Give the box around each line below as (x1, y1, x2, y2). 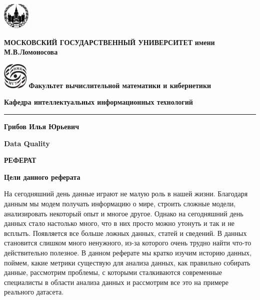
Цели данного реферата (4, 171, 80, 182)
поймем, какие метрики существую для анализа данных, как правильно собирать (4, 257, 250, 267)
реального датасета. (4, 286, 64, 297)
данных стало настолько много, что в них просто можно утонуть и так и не (4, 218, 235, 228)
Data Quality (4, 138, 50, 148)
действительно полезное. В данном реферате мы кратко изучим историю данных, (4, 247, 251, 257)
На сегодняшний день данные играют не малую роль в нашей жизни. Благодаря (4, 188, 248, 199)
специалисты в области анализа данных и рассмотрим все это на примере (4, 276, 228, 287)
